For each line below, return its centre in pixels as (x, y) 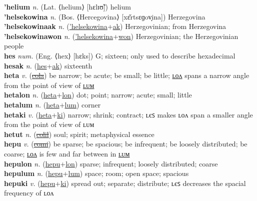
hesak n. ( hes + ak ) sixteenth (48, 65)
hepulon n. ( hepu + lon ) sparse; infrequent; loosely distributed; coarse (111, 163)
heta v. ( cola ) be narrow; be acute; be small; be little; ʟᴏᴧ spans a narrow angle (127, 75)
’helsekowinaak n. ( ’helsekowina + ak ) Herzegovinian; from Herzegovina (115, 26)
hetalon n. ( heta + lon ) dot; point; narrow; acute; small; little (98, 95)
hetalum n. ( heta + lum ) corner (52, 104)
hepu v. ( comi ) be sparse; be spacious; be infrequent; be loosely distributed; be (126, 144)
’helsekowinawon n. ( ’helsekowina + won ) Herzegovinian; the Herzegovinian (121, 36)
